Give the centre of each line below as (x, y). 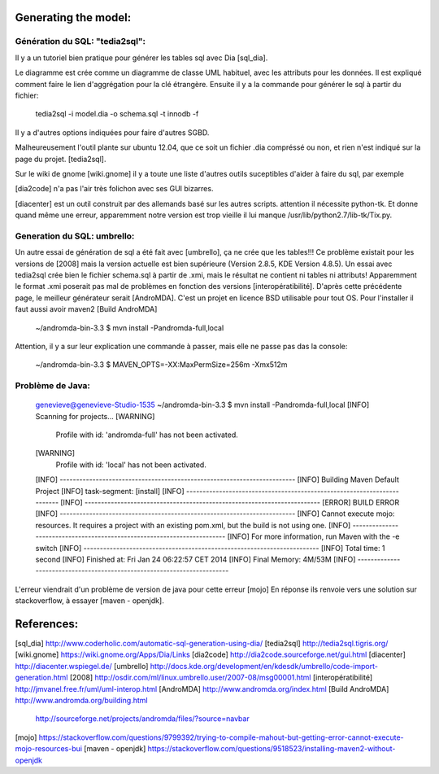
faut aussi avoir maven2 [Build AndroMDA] (86, 309)
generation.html (41, 678)
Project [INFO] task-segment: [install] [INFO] (110, 491)
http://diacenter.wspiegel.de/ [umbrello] (82, 666)
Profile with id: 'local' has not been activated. (131, 465)
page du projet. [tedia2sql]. (61, 159)
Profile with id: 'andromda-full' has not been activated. (147, 435)
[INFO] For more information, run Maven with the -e (313, 536)
